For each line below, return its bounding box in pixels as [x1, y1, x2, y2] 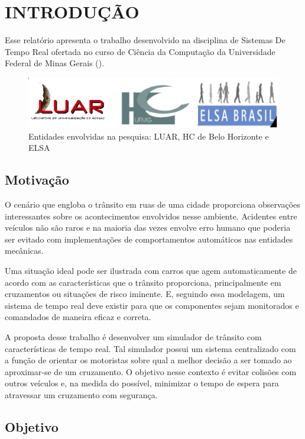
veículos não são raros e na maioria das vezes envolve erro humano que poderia [5, 221, 291, 234]
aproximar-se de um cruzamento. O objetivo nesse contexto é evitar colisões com [5, 365, 297, 377]
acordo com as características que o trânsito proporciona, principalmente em [5, 276, 281, 288]
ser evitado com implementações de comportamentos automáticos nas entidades [5, 233, 293, 245]
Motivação [5, 170, 69, 189]
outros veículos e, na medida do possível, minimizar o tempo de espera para [5, 377, 279, 389]
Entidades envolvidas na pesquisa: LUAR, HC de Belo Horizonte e [28, 130, 269, 142]
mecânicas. [5, 244, 44, 257]
